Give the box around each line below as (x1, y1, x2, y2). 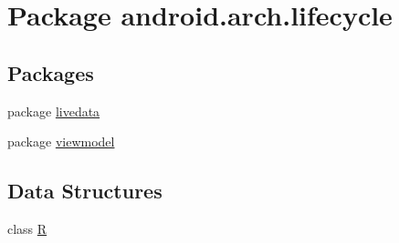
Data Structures (7, 177, 163, 205)
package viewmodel (7, 132, 115, 151)
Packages (7, 58, 94, 86)
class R (7, 218, 47, 238)
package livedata (7, 101, 100, 120)
